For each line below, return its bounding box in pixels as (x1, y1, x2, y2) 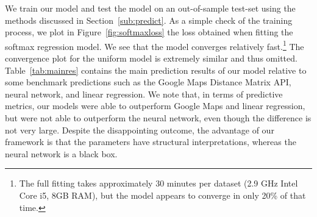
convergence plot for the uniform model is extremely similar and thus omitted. (5, 52, 297, 65)
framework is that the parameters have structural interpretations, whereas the (5, 135, 296, 148)
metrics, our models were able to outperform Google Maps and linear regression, (5, 99, 305, 112)
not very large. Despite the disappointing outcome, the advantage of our (5, 123, 274, 136)
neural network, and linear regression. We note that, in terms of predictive (5, 87, 283, 100)
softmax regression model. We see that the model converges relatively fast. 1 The (5, 38, 304, 52)
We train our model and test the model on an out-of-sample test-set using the (5, 2, 296, 14)
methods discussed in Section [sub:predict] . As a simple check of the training (5, 13, 293, 26)
